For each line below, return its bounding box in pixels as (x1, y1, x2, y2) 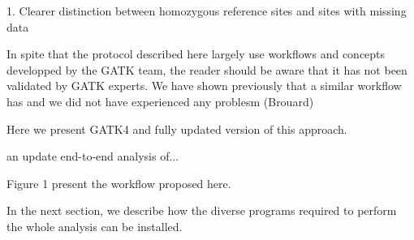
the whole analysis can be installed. (6, 217, 183, 234)
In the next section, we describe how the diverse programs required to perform (6, 202, 397, 219)
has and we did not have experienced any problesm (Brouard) (6, 92, 314, 109)
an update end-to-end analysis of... (6, 148, 179, 165)
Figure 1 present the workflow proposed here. (6, 174, 231, 191)
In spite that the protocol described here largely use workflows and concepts (6, 45, 386, 62)
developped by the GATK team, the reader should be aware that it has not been (6, 61, 408, 78)
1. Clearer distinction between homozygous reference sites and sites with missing (6, 2, 407, 19)
